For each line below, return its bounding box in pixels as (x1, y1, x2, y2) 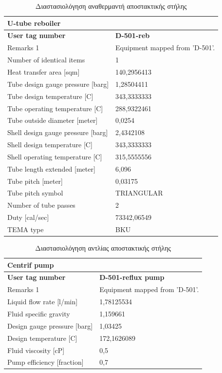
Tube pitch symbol (7, 188, 63, 198)
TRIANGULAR (115, 188, 163, 198)
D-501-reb (115, 30, 150, 40)
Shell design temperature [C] (7, 139, 92, 150)
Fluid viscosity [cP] (7, 345, 65, 355)
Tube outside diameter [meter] (7, 115, 98, 125)
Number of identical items (7, 55, 85, 65)
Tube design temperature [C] (7, 91, 93, 101)
